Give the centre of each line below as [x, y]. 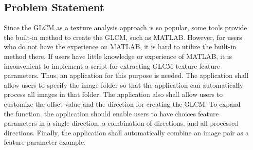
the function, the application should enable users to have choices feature [111, 113]
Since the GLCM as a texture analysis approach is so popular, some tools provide [126, 28]
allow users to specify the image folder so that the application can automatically [124, 84]
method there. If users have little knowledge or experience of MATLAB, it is [118, 56]
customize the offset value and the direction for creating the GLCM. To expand [122, 103]
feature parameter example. [45, 142]
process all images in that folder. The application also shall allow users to [113, 94]
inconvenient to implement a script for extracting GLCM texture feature [112, 66]
